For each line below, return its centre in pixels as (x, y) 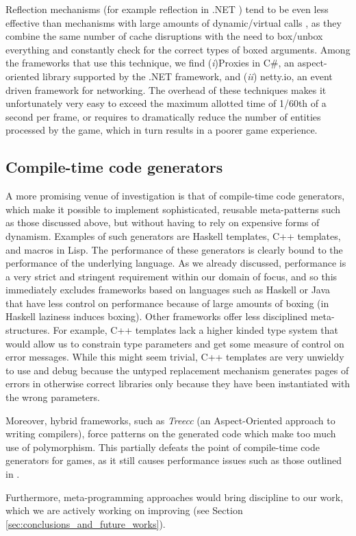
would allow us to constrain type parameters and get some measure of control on (175, 343)
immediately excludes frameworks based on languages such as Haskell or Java (168, 290)
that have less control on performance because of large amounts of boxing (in (167, 303)
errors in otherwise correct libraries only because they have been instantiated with (178, 383)
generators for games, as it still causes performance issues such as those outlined (174, 460)
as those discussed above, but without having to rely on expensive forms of (163, 222)
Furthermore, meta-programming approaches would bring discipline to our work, (175, 497)
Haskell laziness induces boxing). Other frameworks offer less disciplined (156, 316)
